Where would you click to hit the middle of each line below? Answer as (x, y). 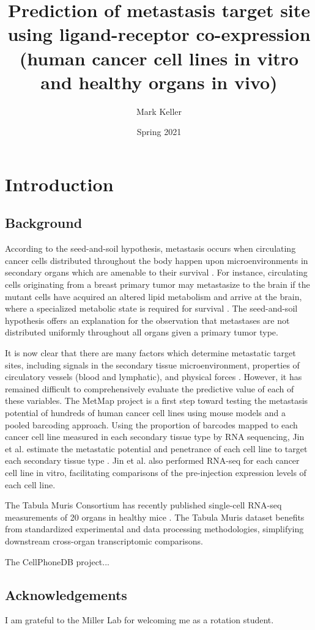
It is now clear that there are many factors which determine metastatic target (150, 353)
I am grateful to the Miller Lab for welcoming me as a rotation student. (139, 620)
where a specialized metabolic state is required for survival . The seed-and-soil (151, 308)
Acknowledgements (66, 594)
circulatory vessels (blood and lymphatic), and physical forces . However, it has (154, 377)
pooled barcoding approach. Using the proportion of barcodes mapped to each (151, 424)
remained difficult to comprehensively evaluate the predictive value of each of (150, 388)
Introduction (59, 184)
